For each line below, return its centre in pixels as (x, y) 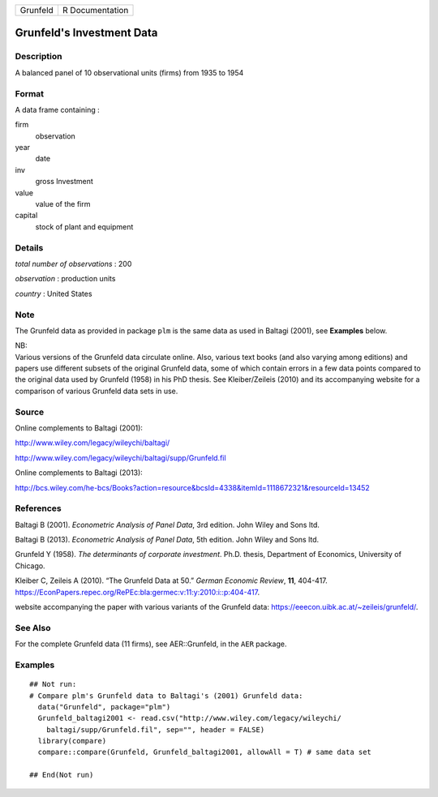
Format (30, 93)
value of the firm (63, 204)
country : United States (54, 294)
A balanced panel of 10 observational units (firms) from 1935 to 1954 (129, 72)
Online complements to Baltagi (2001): (79, 428)
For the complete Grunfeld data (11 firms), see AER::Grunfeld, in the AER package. (151, 644)
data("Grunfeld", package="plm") (104, 707)
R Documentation (95, 10)
